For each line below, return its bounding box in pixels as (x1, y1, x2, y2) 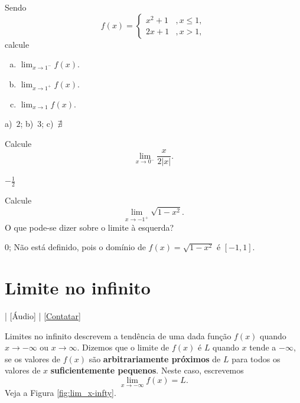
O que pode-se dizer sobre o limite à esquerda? (5, 221, 174, 233)
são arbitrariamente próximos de (89, 352, 221, 365)
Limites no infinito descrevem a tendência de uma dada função (5, 329, 231, 342)
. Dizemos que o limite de (77, 341, 169, 353)
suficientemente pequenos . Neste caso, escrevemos (50, 364, 244, 376)
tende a (249, 341, 276, 353)
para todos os (231, 352, 281, 365)
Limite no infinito (5, 276, 151, 300)
